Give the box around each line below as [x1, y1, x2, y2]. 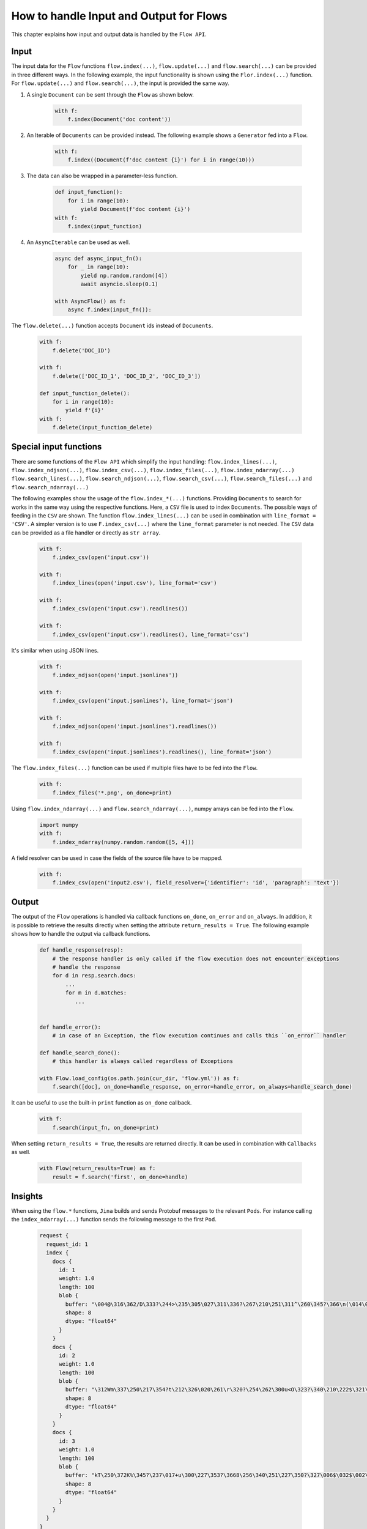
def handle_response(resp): [39, 947, 124, 953]
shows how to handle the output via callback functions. [11, 930, 151, 938]
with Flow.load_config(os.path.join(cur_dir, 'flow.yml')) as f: [39, 1075, 240, 1082]
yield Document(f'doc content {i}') [80, 205, 191, 213]
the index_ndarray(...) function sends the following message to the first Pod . [11, 1216, 217, 1223]
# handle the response [52, 963, 120, 971]
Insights [11, 1191, 43, 1201]
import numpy [39, 821, 79, 828]
